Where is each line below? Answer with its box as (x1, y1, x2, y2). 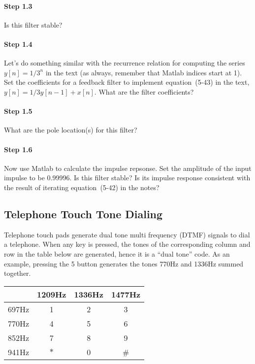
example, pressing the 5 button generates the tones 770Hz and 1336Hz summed (4, 258, 244, 268)
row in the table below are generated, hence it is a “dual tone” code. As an (4, 248, 230, 259)
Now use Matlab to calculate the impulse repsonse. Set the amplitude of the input (4, 163, 252, 173)
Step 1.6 (4, 144, 32, 154)
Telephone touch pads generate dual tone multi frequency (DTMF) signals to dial (4, 229, 250, 239)
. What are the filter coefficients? (94, 86, 194, 97)
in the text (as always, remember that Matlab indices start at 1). (45, 67, 242, 77)
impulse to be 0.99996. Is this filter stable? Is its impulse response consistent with (4, 172, 251, 183)
